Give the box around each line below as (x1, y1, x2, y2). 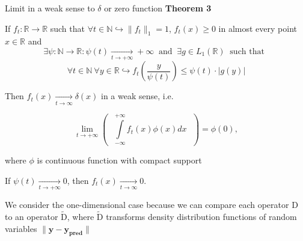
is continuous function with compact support (37, 154, 202, 166)
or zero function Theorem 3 (104, 2, 212, 14)
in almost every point (218, 22, 297, 34)
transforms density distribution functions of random (106, 210, 297, 223)
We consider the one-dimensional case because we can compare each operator (5, 198, 289, 211)
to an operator (5, 210, 58, 223)
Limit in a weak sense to (5, 2, 95, 14)
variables (5, 222, 37, 234)
